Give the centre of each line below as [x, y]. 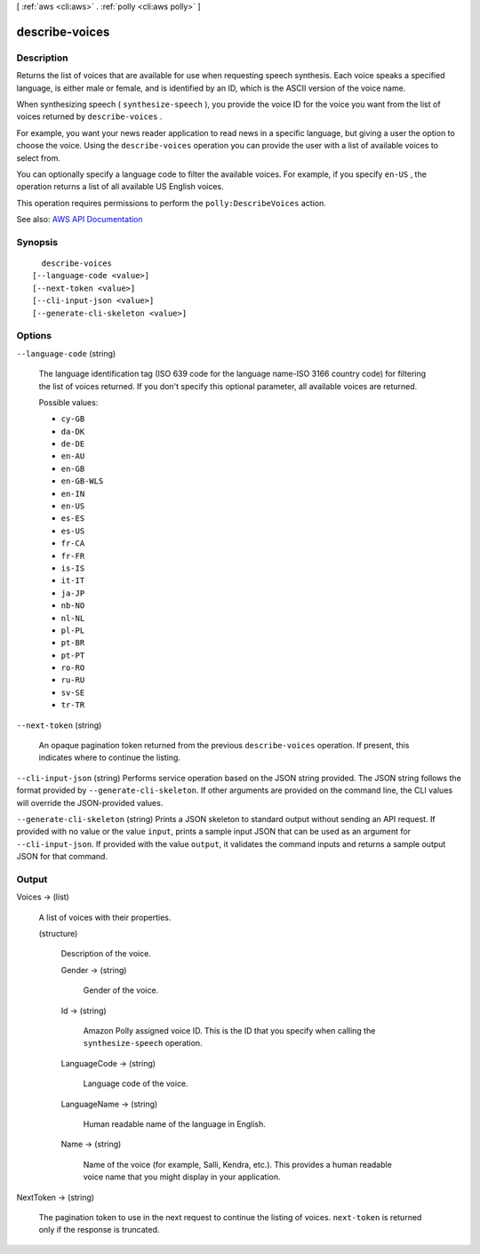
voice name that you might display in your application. [182, 1177]
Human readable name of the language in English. [174, 1124]
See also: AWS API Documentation [80, 220]
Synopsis [37, 242]
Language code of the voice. [136, 1083]
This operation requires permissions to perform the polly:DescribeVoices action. [171, 203]
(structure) [58, 934]
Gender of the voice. [121, 990]
